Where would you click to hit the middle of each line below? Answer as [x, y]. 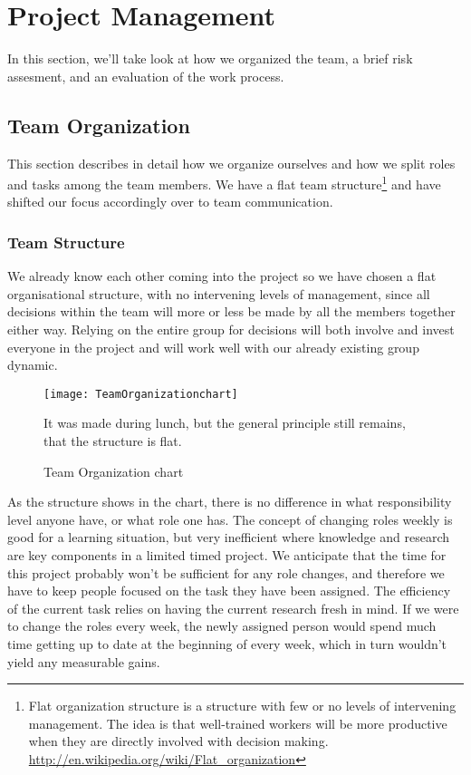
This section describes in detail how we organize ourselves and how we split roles [231, 163]
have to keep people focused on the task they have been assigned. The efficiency [229, 591]
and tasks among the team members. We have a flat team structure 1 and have [224, 183]
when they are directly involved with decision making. [178, 741]
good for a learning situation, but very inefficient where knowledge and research [229, 537]
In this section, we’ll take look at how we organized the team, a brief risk [210, 58]
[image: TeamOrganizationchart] [141, 394]
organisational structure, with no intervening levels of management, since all [219, 293]
